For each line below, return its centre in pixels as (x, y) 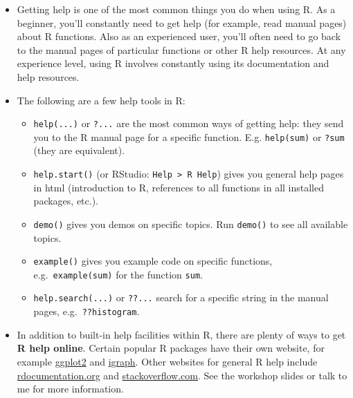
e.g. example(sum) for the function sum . (118, 274)
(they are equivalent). (79, 150)
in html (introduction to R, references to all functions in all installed (179, 187)
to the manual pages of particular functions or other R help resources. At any (181, 49)
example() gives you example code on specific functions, (153, 261)
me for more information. (70, 389)
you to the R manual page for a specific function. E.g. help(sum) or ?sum (189, 136)
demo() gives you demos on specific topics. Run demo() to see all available (191, 224)
